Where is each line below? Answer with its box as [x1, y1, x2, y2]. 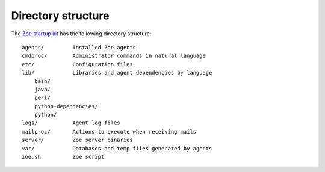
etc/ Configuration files [22, 61, 134, 67]
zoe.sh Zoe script [22, 153, 105, 161]
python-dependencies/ [34, 103, 99, 109]
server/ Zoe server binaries [22, 137, 134, 144]
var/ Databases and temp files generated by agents [22, 145, 212, 152]
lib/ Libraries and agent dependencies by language [22, 69, 212, 76]
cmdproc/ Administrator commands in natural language [22, 52, 206, 60]
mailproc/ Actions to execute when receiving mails [22, 128, 197, 135]
